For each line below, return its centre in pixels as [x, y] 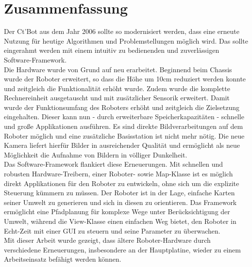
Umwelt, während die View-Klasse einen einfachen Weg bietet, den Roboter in [120, 221]
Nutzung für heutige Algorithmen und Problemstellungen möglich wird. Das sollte [126, 40]
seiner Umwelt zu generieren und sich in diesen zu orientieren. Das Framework [120, 202]
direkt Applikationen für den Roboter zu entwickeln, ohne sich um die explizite [122, 183]
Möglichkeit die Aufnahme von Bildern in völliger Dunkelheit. [96, 154]
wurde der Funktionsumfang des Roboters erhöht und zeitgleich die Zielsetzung [122, 107]
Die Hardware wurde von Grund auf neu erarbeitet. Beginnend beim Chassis [118, 69]
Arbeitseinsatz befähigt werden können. [63, 259]
